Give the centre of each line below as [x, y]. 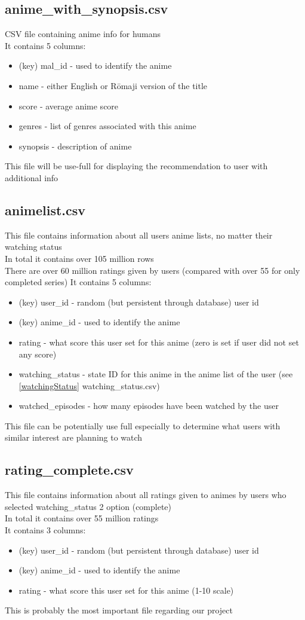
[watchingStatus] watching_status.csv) [89, 385]
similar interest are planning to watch [74, 437]
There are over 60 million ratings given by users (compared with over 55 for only [152, 270]
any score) [38, 354]
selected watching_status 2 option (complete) [88, 506]
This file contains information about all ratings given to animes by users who [146, 495]
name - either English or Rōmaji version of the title [113, 85]
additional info [32, 177]
